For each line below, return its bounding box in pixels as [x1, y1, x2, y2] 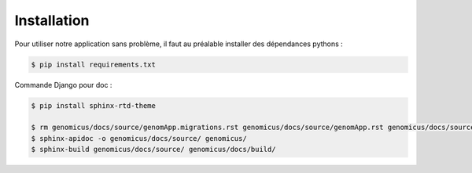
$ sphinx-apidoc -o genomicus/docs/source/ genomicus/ [31, 134, 247, 142]
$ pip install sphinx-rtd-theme [31, 101, 157, 110]
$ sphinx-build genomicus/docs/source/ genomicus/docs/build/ [31, 145, 276, 154]
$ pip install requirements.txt [31, 59, 157, 69]
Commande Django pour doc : [14, 80, 112, 89]
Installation [14, 12, 90, 29]
